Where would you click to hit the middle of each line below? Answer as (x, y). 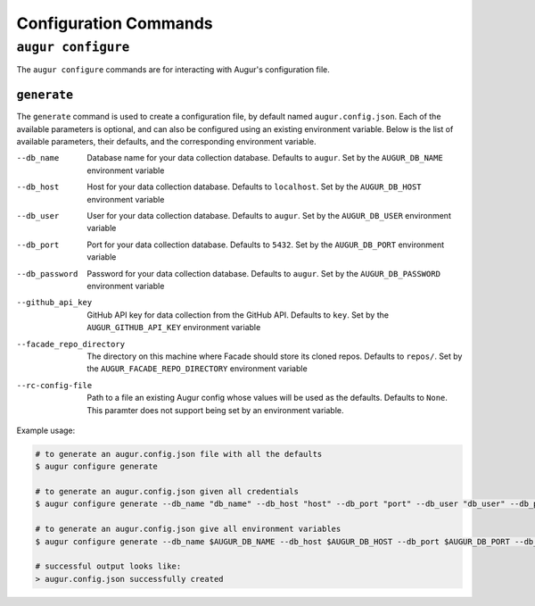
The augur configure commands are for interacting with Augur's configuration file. (173, 70)
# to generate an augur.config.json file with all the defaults (179, 454)
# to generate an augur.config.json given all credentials (167, 492)
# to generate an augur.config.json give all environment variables (188, 529)
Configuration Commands (115, 23)
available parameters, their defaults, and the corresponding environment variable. (166, 142)
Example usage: (46, 430)
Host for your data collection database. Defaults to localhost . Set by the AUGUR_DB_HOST (255, 187)
